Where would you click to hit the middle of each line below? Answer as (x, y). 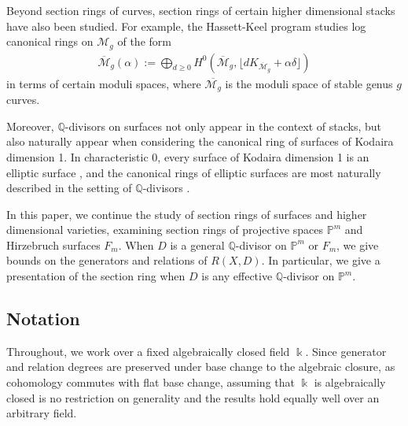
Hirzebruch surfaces (53, 244)
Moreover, (30, 126)
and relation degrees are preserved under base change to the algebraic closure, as (201, 367)
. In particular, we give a (321, 260)
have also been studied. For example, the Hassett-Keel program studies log (186, 26)
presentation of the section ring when (96, 276)
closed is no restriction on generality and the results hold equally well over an (193, 397)
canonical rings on (50, 41)
